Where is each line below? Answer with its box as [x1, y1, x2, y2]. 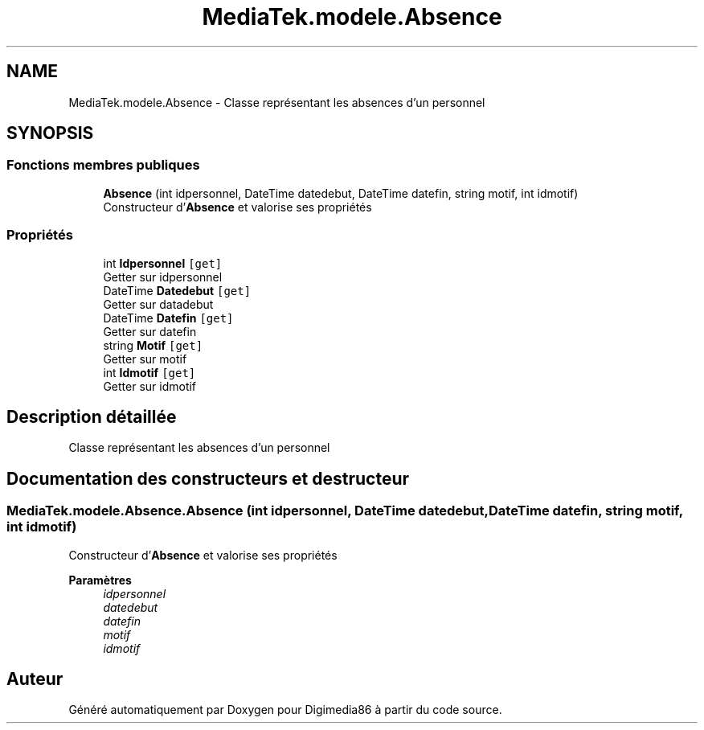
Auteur [6, 669, 63, 690]
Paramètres [68, 572, 132, 587]
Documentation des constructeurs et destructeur [6, 468, 410, 489]
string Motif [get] [103, 338, 203, 352]
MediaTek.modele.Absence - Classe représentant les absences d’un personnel [68, 95, 485, 109]
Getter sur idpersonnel [103, 269, 223, 284]
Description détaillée [6, 406, 177, 427]
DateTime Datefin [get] [103, 310, 234, 325]
